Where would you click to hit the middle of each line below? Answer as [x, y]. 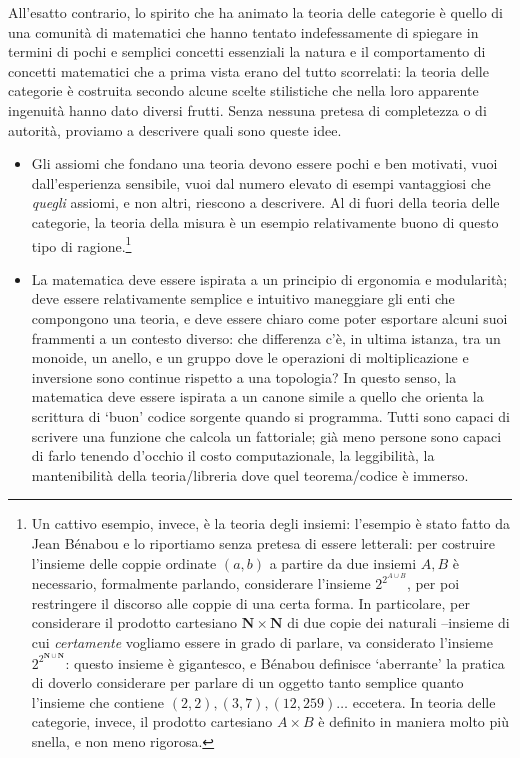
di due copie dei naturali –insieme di [398, 622]
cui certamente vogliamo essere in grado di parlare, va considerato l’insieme [262, 641]
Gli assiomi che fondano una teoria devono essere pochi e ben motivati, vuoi [264, 163]
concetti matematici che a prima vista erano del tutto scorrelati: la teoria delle [248, 70]
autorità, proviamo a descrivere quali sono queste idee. [175, 129]
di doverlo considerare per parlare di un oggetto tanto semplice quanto [247, 682]
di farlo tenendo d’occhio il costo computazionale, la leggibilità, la [233, 455]
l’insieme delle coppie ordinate [124, 562]
